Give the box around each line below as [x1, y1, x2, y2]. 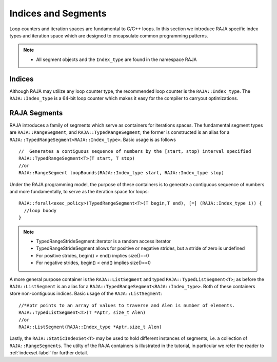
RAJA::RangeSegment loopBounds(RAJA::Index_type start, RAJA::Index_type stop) [18, 170, 224, 176]
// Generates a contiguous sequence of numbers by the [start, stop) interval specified [18, 149, 251, 154]
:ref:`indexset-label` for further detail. [9, 350, 88, 356]
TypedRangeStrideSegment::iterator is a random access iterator [36, 238, 171, 244]
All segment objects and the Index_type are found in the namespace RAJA [36, 56, 197, 63]
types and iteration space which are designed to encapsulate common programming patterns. [9, 32, 208, 38]
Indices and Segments [9, 8, 107, 19]
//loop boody [24, 208, 57, 213]
